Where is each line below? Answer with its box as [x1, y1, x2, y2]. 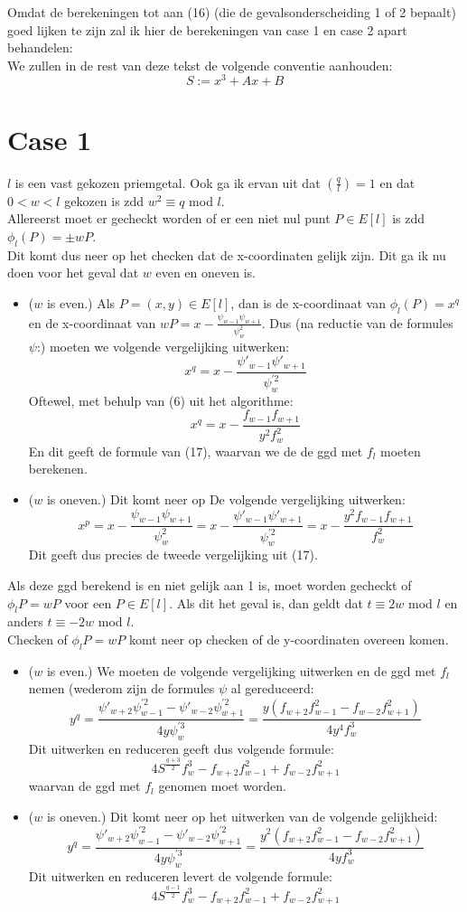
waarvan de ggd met [28, 776, 141, 795]
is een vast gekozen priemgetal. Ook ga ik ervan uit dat [14, 173, 321, 192]
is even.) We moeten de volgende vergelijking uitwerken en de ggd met [46, 661, 436, 680]
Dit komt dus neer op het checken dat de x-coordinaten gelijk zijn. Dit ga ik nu [7, 245, 446, 264]
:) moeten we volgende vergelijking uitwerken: [36, 336, 290, 355]
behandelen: [7, 38, 73, 57]
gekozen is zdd [64, 191, 145, 210]
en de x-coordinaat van [28, 313, 156, 332]
